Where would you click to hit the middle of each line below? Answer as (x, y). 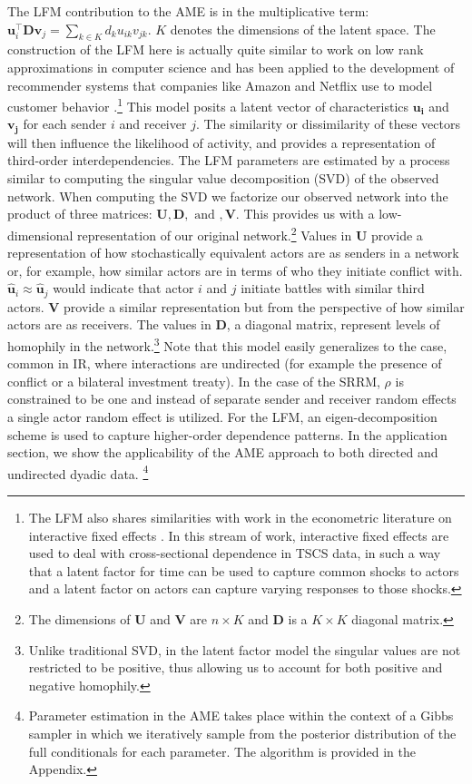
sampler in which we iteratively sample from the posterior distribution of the (242, 733)
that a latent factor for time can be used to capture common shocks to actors (244, 570)
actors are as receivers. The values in (109, 324)
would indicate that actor (123, 288)
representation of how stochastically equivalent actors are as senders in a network (233, 253)
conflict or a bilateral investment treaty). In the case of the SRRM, (194, 381)
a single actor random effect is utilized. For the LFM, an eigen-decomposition (222, 416)
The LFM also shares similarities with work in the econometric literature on (240, 517)
